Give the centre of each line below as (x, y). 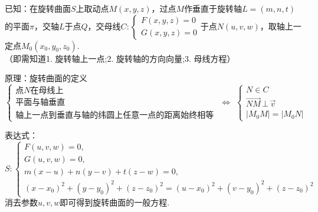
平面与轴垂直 (40, 103)
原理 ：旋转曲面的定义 (46, 78)
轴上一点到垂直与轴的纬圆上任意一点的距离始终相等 (115, 116)
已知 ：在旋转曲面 (38, 8)
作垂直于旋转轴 (213, 8)
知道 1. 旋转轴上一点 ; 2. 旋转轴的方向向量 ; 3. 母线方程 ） (132, 58)
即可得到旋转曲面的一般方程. (115, 202)
